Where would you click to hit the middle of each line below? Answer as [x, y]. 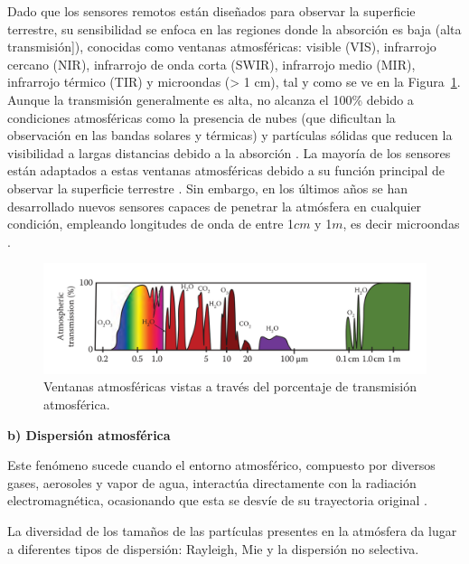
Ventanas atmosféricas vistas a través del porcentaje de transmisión [230, 386]
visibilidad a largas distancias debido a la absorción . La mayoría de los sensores [229, 152]
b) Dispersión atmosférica [89, 434]
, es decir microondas [401, 224]
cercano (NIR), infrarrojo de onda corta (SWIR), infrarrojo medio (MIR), [211, 64]
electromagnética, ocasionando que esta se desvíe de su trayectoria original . [217, 500]
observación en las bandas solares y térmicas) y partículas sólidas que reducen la [230, 135]
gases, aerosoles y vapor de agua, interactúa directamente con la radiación [212, 482]
